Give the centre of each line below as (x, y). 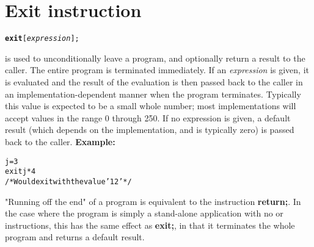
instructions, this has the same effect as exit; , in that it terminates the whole (150, 225)
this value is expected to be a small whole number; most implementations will (151, 106)
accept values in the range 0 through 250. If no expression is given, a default (148, 117)
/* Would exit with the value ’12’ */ (68, 181)
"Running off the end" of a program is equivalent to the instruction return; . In (153, 201)
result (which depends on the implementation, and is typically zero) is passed (150, 130)
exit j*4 (20, 172)
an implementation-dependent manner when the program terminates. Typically (153, 94)
